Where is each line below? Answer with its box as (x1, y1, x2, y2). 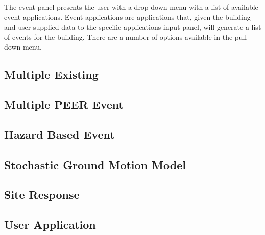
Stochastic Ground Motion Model (4, 156, 186, 172)
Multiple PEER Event (4, 97, 124, 112)
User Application (4, 217, 96, 232)
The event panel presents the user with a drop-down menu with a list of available (4, 2, 258, 12)
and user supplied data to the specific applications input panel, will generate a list (4, 21, 261, 32)
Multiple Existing (4, 66, 99, 82)
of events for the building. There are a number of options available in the (4, 31, 233, 42)
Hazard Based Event (4, 126, 115, 142)
